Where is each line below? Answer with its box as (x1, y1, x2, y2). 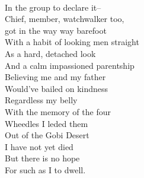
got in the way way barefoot (5, 24, 107, 36)
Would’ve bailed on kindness (5, 82, 108, 94)
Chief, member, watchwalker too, (5, 12, 124, 25)
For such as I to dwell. (5, 163, 86, 176)
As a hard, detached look (5, 47, 96, 59)
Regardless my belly (5, 94, 78, 106)
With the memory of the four (5, 105, 111, 117)
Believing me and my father (5, 71, 106, 83)
